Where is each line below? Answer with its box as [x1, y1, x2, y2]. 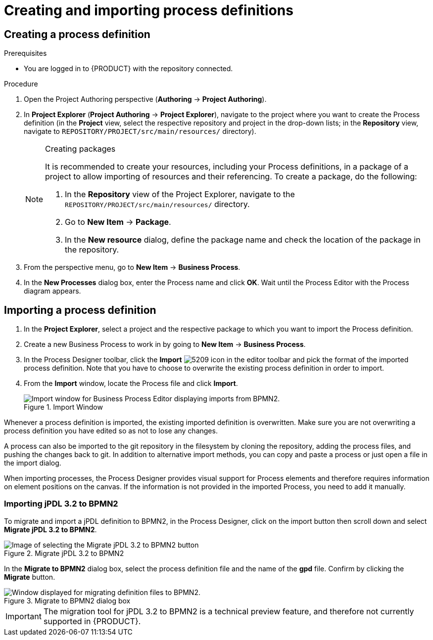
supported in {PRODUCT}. [43, 616, 141, 626]
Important [5, 611, 42, 621]
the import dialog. [4, 459, 61, 468]
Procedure [4, 80, 38, 88]
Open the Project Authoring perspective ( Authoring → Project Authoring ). [24, 95, 267, 104]
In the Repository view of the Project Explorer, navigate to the [65, 189, 295, 200]
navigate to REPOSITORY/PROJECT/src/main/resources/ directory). [24, 127, 256, 136]
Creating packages [45, 144, 116, 154]
